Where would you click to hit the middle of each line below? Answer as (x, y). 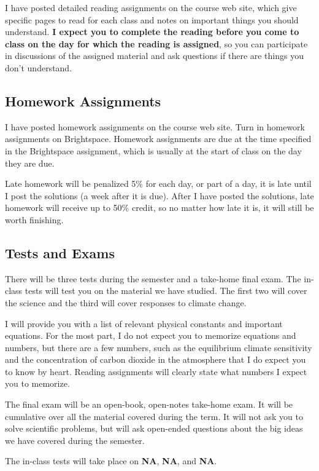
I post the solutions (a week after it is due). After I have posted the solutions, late (159, 195)
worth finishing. (34, 219)
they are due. (30, 163)
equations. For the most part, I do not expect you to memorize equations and (151, 335)
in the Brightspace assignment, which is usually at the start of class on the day (153, 150)
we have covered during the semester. (75, 440)
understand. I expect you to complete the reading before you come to (152, 32)
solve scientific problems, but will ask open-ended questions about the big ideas (154, 428)
